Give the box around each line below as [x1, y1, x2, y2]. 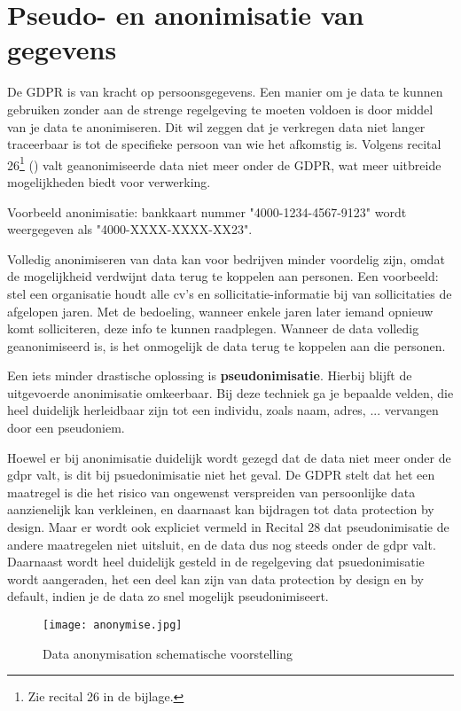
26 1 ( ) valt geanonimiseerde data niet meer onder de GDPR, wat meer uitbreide [7, 152, 441, 174]
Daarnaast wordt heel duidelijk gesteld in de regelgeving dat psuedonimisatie [7, 552, 425, 571]
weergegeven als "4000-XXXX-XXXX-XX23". [7, 220, 253, 238]
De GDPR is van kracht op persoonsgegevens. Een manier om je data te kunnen [7, 82, 443, 101]
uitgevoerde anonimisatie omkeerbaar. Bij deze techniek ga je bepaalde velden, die [7, 383, 454, 402]
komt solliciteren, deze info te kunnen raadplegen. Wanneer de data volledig [7, 319, 419, 338]
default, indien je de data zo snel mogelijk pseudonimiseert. [7, 587, 329, 606]
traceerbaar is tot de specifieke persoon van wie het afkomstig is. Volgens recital [7, 135, 441, 153]
